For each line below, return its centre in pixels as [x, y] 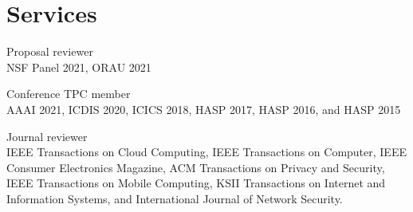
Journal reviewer [47, 136]
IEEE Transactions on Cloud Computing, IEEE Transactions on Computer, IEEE [206, 152]
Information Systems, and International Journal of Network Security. [175, 198]
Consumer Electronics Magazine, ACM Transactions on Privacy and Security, [196, 167]
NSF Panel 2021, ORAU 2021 [79, 67]
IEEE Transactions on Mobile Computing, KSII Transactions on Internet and [196, 183]
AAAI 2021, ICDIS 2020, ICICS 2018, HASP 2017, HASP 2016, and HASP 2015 [204, 109]
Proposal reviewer [50, 51]
